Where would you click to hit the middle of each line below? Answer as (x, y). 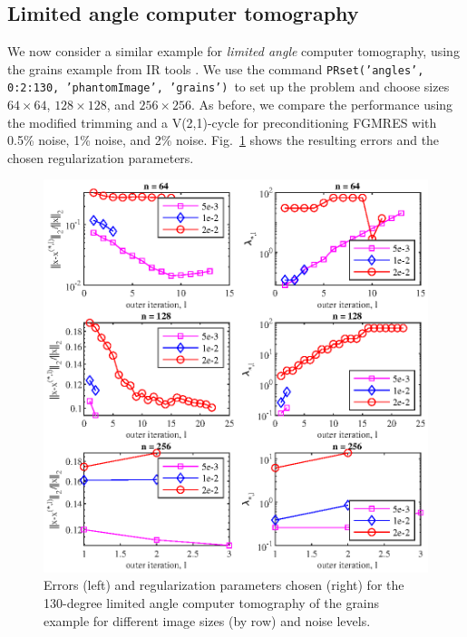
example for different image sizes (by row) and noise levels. (207, 620)
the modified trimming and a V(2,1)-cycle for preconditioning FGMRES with (222, 122)
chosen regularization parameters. (101, 157)
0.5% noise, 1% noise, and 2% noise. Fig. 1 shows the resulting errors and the (224, 140)
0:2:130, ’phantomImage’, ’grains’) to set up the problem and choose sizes (229, 87)
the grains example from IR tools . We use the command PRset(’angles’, (216, 68)
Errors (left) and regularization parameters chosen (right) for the (224, 585)
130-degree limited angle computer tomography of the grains (212, 603)
